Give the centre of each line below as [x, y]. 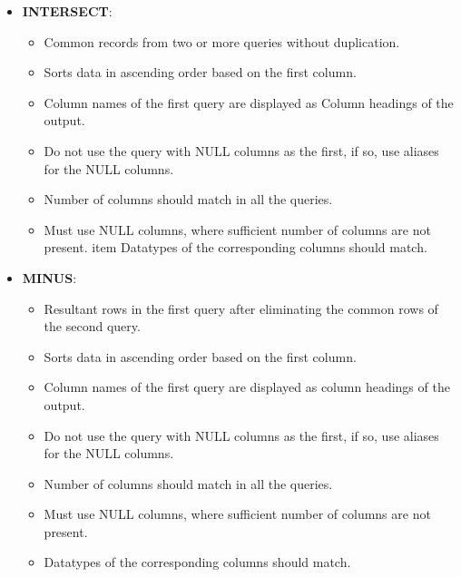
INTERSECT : [67, 11]
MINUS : [49, 277]
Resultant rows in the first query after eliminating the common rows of [241, 308]
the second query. [92, 326]
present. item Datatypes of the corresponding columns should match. [235, 247]
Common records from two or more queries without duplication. [222, 41]
